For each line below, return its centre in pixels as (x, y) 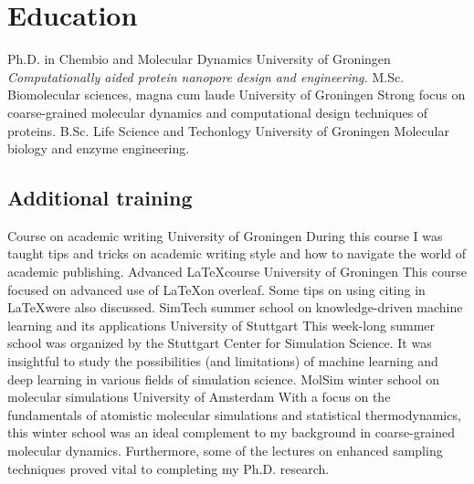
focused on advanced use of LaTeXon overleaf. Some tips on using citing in (216, 289)
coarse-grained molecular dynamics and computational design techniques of (218, 112)
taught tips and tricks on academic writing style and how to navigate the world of (237, 253)
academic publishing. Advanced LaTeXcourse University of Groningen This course (237, 272)
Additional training (100, 198)
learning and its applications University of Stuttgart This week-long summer (221, 325)
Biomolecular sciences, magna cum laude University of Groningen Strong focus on (237, 95)
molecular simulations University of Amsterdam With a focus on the (199, 397)
